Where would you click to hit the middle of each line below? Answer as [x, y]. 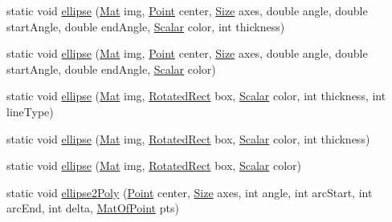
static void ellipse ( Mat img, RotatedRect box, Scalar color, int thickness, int [196, 96]
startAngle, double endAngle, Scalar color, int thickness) [146, 26]
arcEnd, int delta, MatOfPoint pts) [93, 208]
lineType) [30, 111]
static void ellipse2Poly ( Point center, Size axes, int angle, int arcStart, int [190, 192]
